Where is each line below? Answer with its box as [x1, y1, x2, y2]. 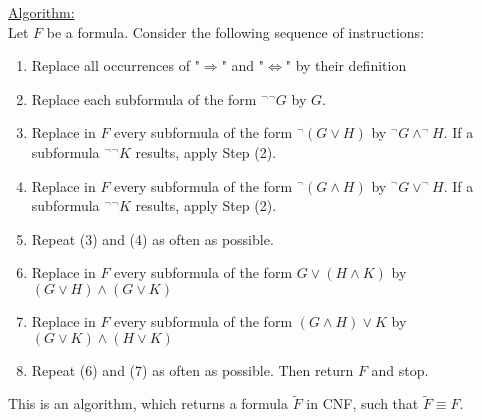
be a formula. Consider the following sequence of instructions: [46, 21, 425, 42]
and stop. [371, 359, 429, 380]
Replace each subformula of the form [31, 88, 257, 109]
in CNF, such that [306, 393, 419, 414]
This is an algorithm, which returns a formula [8, 393, 289, 414]
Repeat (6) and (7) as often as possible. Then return [31, 359, 354, 380]
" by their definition [285, 55, 407, 76]
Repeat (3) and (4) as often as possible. [31, 228, 274, 249]
